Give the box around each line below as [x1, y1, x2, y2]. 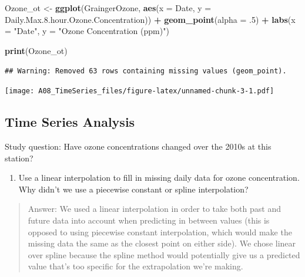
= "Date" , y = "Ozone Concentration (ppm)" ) [5, 25, 169, 37]
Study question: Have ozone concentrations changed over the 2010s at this [5, 140, 272, 153]
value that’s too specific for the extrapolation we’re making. [28, 260, 243, 272]
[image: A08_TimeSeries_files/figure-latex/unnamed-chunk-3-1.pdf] [5, 87, 274, 96]
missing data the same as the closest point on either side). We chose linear [28, 237, 296, 249]
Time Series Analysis [5, 113, 135, 131]
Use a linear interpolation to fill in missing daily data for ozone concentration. [18, 171, 300, 184]
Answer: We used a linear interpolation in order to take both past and [28, 202, 281, 215]
